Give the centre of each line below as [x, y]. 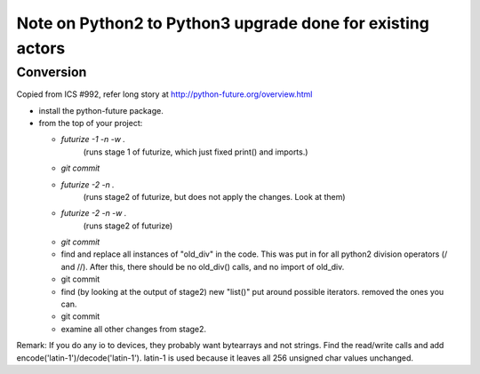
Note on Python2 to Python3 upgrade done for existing [223, 23]
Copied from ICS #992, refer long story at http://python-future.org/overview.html [164, 94]
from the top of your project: [91, 123]
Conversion [52, 72]
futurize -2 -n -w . [94, 213]
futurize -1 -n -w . [93, 139]
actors [41, 48]
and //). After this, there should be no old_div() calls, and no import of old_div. [203, 267]
